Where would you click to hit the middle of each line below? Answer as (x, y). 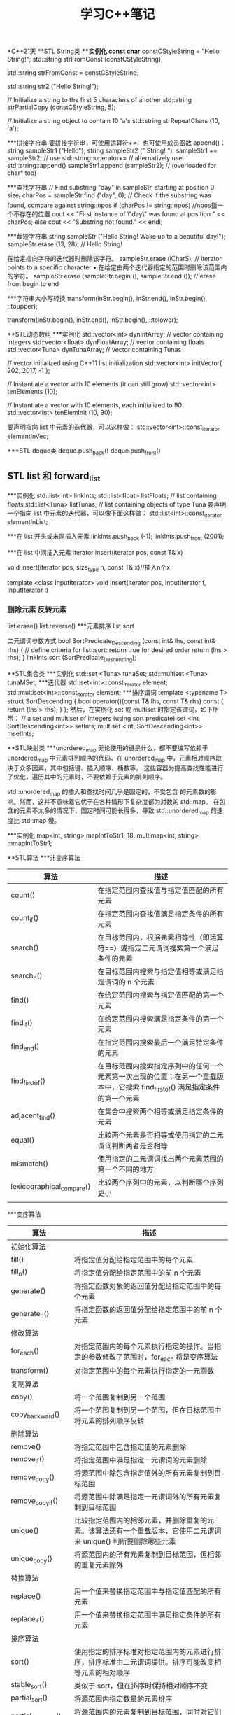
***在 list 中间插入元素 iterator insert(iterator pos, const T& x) (95, 553)
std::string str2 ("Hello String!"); (53, 86)
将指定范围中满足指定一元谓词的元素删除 (141, 1460)
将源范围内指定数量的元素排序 (123, 1699)
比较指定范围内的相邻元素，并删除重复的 (141, 1520)
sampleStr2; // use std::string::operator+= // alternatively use (95, 158)
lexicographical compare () (51, 1187)
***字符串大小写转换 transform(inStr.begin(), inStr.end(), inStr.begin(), (107, 298)
